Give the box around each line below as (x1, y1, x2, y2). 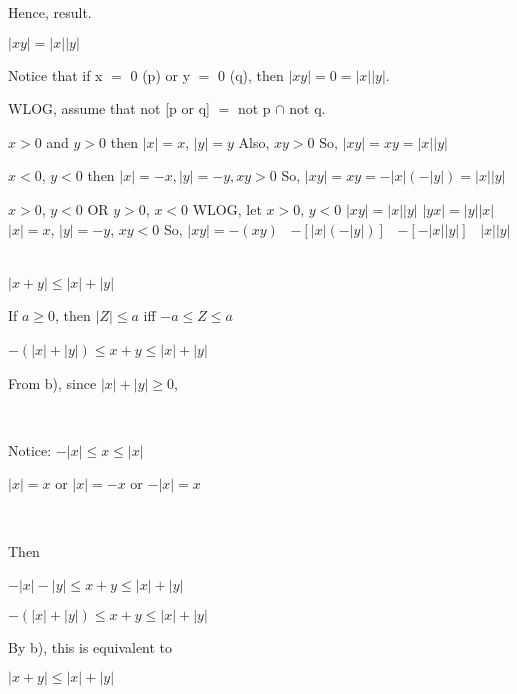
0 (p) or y (130, 64, 191, 85)
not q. (289, 98, 326, 119)
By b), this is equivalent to (8, 636, 173, 657)
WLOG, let (192, 198, 262, 219)
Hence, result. (8, 2, 92, 22)
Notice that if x (8, 64, 103, 85)
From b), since (8, 372, 97, 393)
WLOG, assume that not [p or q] (8, 98, 210, 119)
